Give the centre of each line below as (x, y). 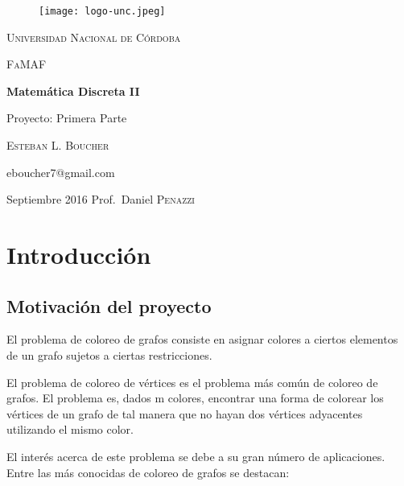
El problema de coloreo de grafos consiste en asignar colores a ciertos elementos (202, 339)
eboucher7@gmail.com (61, 172)
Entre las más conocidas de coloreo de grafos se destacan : (148, 472)
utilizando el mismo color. (70, 429)
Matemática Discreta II (73, 91)
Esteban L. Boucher (58, 145)
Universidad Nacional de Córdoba (94, 37)
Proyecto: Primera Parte (67, 118)
